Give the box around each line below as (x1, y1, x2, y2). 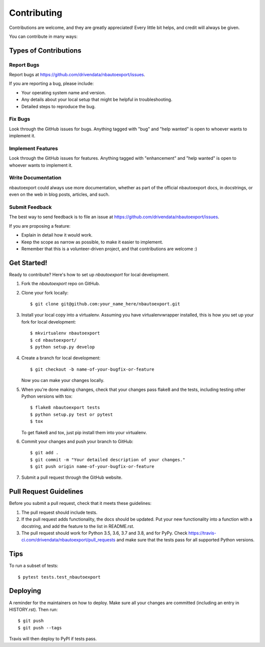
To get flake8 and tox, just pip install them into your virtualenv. (21, 429, 147, 435)
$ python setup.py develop (30, 344, 95, 350)
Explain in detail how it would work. (21, 232, 93, 238)
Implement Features (9, 145, 58, 152)
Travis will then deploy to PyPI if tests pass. (9, 636, 97, 642)
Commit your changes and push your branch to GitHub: (21, 438, 133, 444)
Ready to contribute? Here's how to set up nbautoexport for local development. (9, 271, 169, 277)
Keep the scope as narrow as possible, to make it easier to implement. (21, 239, 163, 245)
